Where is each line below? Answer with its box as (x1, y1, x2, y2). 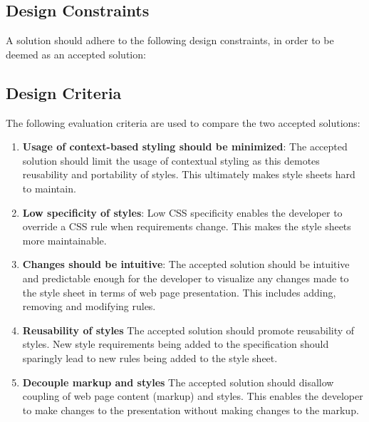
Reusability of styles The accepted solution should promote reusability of (22, 322, 355, 337)
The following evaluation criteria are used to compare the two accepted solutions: (6, 115, 360, 130)
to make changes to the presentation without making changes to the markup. (22, 402, 359, 417)
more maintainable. (22, 232, 107, 247)
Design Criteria (6, 81, 122, 103)
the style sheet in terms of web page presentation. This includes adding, (22, 284, 336, 299)
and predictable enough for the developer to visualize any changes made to (22, 270, 349, 285)
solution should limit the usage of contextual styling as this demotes (22, 153, 320, 168)
